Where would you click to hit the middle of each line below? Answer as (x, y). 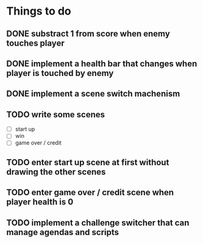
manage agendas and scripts (63, 232)
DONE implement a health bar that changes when (102, 63)
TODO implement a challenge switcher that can (98, 223)
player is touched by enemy (60, 73)
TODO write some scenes (56, 115)
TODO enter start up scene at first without (88, 162)
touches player (36, 43)
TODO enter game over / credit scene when (90, 193)
